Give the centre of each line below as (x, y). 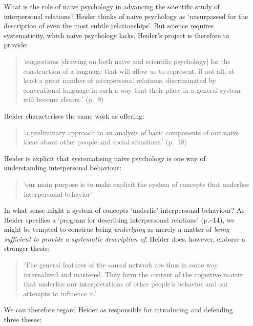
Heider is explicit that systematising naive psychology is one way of (105, 158)
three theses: (23, 319)
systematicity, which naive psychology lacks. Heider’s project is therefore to (117, 35)
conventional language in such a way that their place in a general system (132, 90)
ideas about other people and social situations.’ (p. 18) (105, 142)
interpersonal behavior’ (58, 194)
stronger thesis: (27, 248)
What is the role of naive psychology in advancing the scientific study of (112, 6)
